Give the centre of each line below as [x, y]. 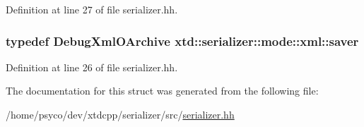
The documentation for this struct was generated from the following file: [162, 91]
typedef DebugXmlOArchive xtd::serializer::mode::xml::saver [182, 41]
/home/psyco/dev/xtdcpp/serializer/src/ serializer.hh [120, 114]
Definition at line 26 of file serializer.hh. [92, 67]
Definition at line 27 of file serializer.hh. [92, 9]
